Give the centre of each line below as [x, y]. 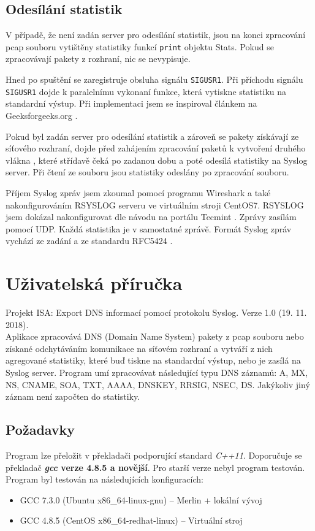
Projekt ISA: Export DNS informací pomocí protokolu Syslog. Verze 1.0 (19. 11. [156, 312]
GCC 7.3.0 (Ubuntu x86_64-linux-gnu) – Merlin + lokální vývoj [141, 499]
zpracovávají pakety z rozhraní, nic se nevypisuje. [98, 59]
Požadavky [40, 430]
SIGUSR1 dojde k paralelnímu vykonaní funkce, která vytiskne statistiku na [146, 91]
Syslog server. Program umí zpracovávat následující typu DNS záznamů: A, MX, [157, 372]
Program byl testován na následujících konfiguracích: [104, 479]
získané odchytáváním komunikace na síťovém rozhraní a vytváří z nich [139, 348]
